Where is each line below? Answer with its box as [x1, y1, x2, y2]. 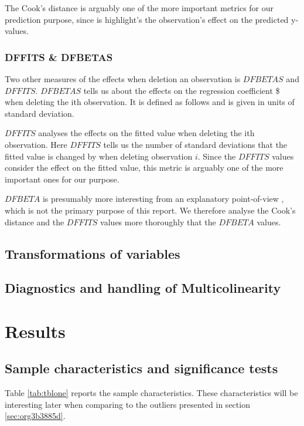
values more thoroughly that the [100, 215, 216, 228]
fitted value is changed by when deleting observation [5, 150, 193, 162]
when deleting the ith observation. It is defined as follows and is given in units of [5, 96, 295, 108]
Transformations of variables [5, 244, 180, 262]
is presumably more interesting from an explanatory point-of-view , [42, 192, 284, 205]
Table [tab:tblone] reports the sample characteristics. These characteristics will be [5, 387, 298, 399]
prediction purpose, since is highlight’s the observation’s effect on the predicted [5, 13, 289, 25]
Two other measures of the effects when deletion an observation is [5, 73, 241, 84]
